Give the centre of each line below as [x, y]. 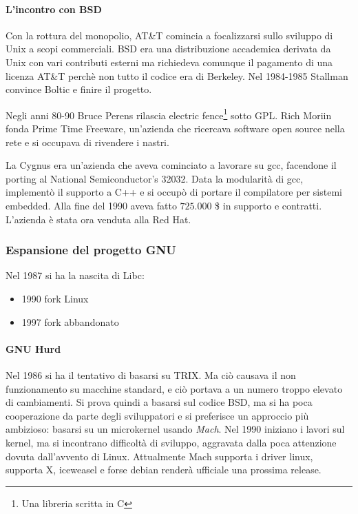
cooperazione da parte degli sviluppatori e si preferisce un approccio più [157, 415]
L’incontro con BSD [54, 9]
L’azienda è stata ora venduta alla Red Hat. [98, 219]
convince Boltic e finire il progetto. [79, 89]
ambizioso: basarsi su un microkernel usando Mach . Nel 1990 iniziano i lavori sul [175, 429]
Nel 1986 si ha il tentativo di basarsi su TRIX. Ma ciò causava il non [151, 374]
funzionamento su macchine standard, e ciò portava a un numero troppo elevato [174, 388]
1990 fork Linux [55, 298]
